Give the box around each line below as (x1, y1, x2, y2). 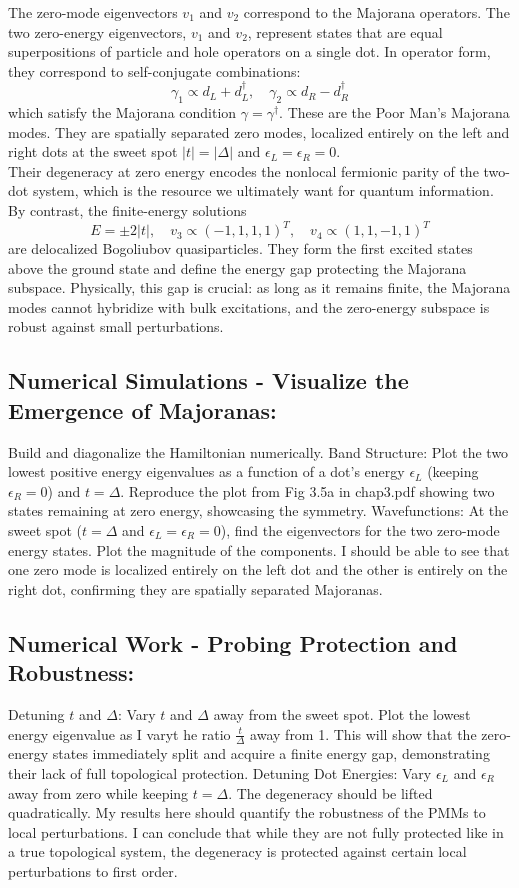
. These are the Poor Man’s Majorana (279, 101, 510, 122)
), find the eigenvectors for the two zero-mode (220, 519, 500, 540)
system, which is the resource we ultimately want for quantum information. (32, 180, 494, 201)
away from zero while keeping (8, 782, 189, 803)
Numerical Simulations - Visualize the (8, 365, 409, 396)
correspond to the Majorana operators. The (243, 2, 510, 22)
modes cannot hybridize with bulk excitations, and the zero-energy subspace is (8, 296, 490, 317)
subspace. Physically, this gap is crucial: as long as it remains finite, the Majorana (8, 277, 511, 298)
